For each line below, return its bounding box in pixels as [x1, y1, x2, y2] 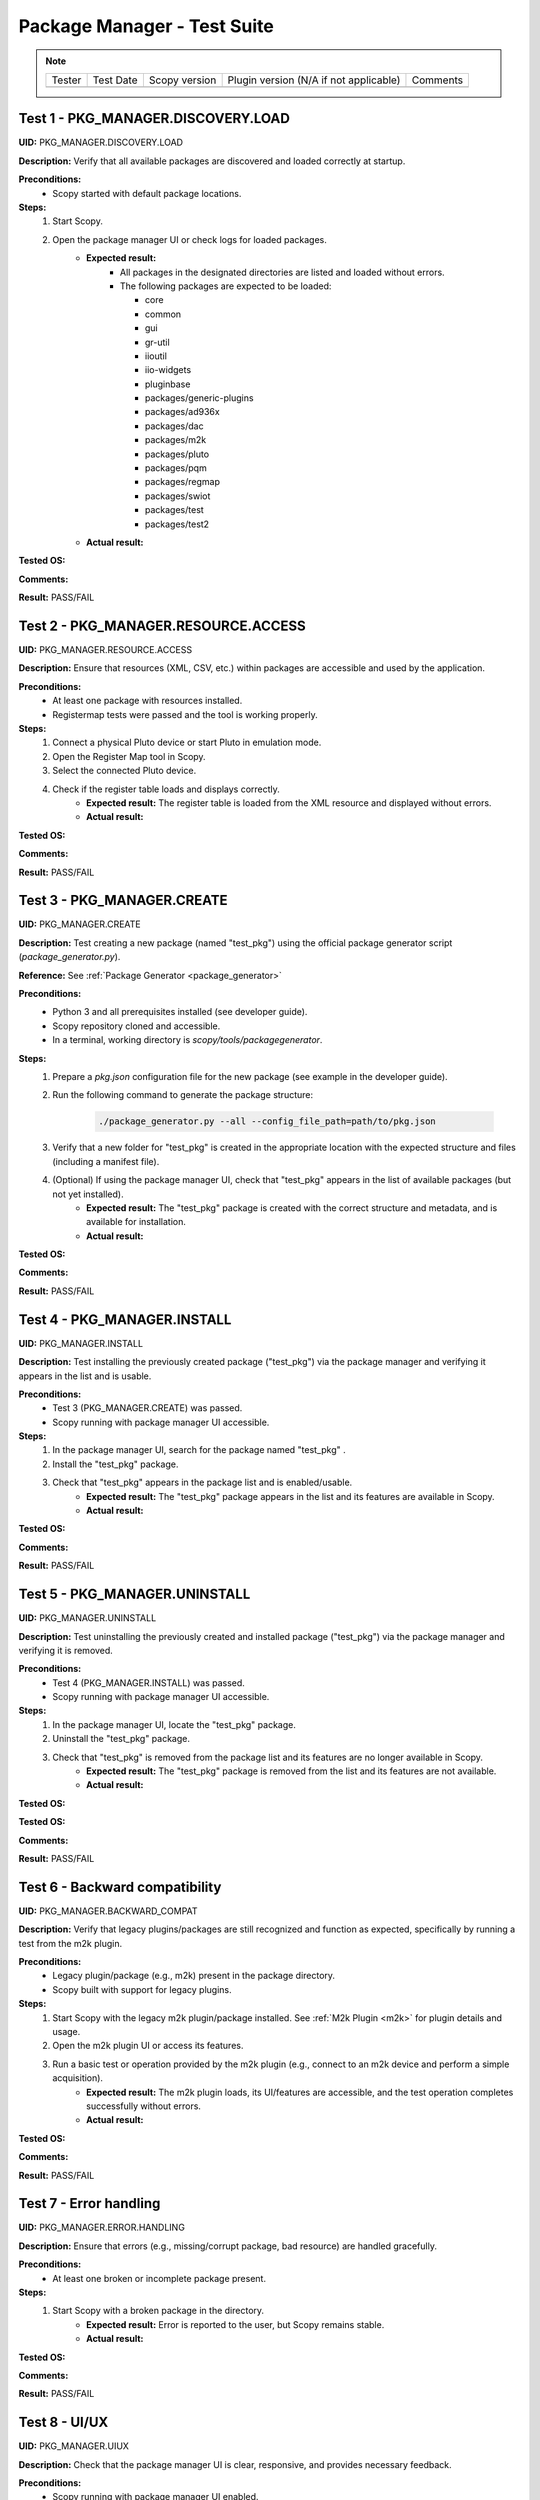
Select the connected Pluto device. [52, 765, 197, 777]
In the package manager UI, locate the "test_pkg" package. [52, 1718, 297, 1730]
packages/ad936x [145, 406, 220, 418]
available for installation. [86, 1216, 187, 1228]
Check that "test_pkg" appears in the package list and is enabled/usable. [52, 1476, 353, 1489]
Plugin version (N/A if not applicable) [227, 73, 401, 87]
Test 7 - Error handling [18, 2195, 161, 2212]
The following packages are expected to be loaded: [120, 280, 332, 292]
